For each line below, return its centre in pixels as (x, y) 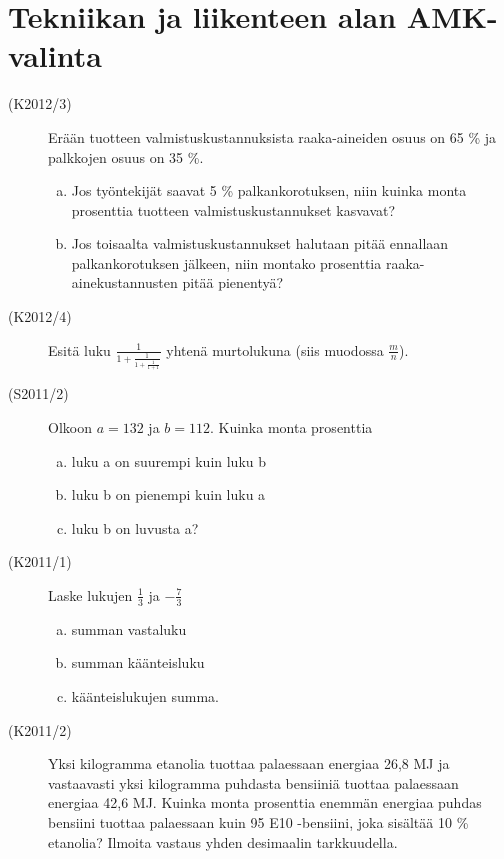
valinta (55, 55)
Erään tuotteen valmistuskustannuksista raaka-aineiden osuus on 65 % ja (272, 136)
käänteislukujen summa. (145, 695)
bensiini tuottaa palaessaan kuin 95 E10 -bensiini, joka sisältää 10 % (258, 821)
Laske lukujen (90, 594)
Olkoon (70, 426)
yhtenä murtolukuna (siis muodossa (275, 349)
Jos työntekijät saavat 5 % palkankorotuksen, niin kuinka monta (269, 190)
